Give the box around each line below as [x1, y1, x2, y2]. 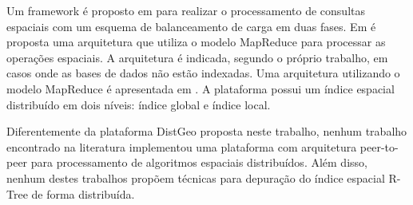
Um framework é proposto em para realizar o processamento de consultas [6, 2, 366, 18]
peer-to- [359, 138, 399, 155]
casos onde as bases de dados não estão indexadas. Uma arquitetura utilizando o [6, 65, 400, 81]
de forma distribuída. [31, 185, 135, 202]
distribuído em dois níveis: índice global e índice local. [6, 96, 271, 112]
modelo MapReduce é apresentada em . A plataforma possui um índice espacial [6, 80, 395, 97]
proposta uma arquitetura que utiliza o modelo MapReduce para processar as [6, 34, 386, 50]
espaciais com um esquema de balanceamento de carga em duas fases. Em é [6, 18, 376, 34]
